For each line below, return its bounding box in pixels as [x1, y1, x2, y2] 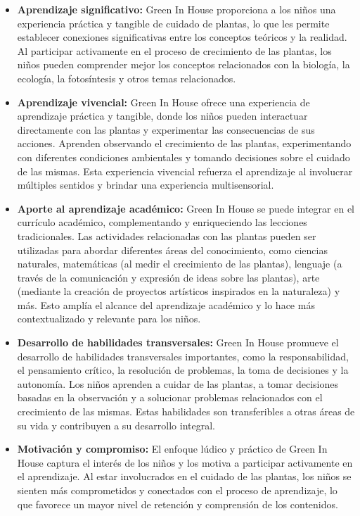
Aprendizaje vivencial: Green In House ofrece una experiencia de [17, 94, 310, 109]
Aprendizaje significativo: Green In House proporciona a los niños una [17, 2, 336, 16]
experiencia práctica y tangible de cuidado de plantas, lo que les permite [17, 15, 330, 30]
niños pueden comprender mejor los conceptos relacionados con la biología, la [17, 57, 350, 72]
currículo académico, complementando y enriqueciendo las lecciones [17, 215, 307, 229]
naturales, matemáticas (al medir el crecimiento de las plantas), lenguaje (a [17, 256, 342, 271]
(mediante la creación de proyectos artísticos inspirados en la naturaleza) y [17, 284, 340, 298]
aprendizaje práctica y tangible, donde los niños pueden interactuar [17, 108, 308, 123]
